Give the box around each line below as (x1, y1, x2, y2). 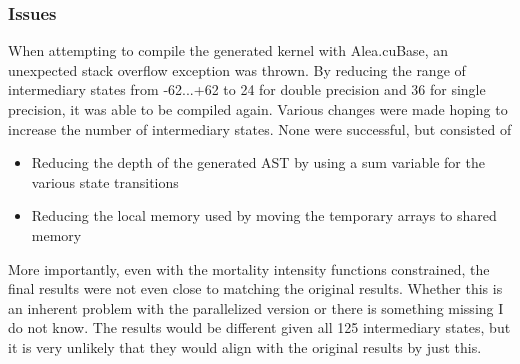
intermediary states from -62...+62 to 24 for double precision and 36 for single (8, 79, 486, 100)
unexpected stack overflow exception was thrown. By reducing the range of (8, 59, 466, 80)
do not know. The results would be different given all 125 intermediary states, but (8, 317, 511, 338)
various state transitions (31, 171, 179, 192)
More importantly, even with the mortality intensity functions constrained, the (8, 258, 490, 279)
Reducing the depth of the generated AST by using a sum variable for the (31, 152, 485, 173)
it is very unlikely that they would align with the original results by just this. (8, 336, 482, 357)
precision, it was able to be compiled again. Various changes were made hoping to (8, 99, 508, 119)
